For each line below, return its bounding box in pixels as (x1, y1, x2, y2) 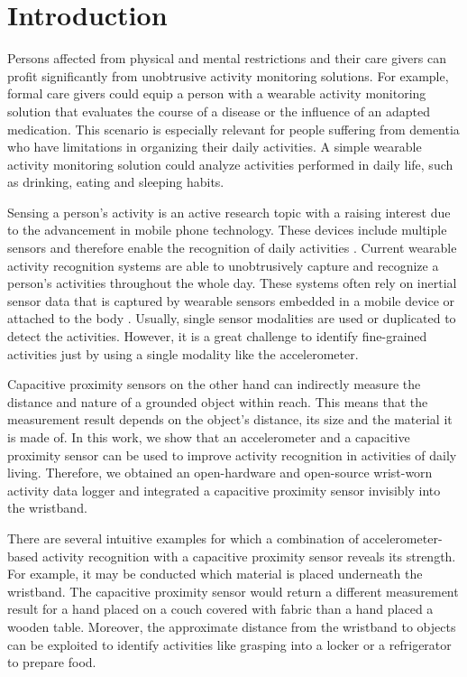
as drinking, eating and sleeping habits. (7, 172, 224, 191)
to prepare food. (7, 653, 96, 672)
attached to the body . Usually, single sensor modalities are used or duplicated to (7, 309, 456, 328)
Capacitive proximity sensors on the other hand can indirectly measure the (7, 375, 421, 394)
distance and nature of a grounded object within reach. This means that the (7, 392, 428, 411)
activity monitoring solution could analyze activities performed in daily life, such (7, 154, 453, 173)
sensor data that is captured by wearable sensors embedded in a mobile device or (7, 291, 455, 310)
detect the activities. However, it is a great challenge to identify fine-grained (7, 327, 427, 346)
